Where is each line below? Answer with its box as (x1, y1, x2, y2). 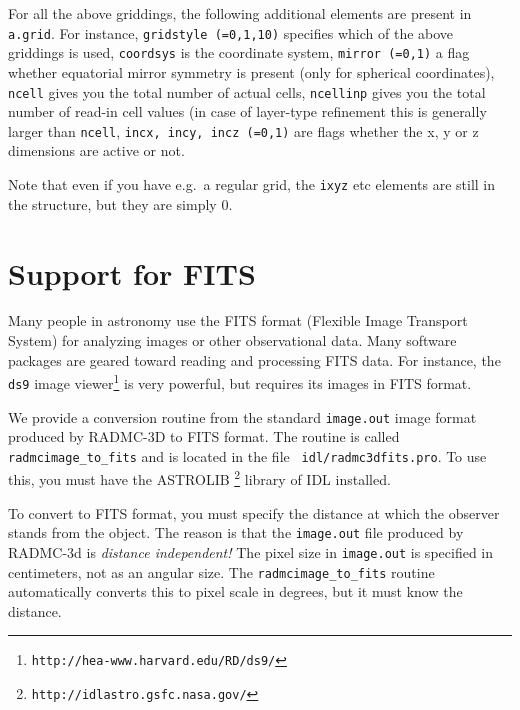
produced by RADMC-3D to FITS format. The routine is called (8, 426, 400, 447)
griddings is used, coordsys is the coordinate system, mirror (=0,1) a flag (8, 42, 470, 63)
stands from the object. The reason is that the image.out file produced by (8, 522, 464, 543)
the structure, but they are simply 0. (8, 193, 233, 214)
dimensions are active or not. (8, 140, 185, 161)
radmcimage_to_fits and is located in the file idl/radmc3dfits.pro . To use (8, 445, 487, 466)
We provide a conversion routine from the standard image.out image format (8, 406, 477, 427)
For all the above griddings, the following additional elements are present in (8, 3, 472, 23)
